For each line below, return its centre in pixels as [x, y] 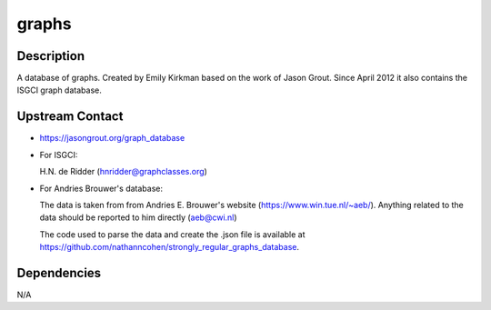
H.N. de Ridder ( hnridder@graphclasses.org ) [124, 172]
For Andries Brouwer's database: [101, 188]
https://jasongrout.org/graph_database [112, 138]
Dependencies [59, 273]
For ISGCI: [59, 155]
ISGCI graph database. [59, 90]
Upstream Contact [70, 117]
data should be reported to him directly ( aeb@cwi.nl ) [138, 217]
